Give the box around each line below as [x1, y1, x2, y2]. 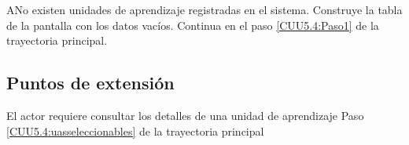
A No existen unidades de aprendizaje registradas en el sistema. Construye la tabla [6, 2, 403, 17]
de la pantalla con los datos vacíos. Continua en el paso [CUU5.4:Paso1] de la [6, 16, 379, 33]
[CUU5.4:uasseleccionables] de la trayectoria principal [6, 122, 264, 139]
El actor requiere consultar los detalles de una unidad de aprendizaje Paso [6, 107, 364, 123]
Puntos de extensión [6, 71, 175, 95]
